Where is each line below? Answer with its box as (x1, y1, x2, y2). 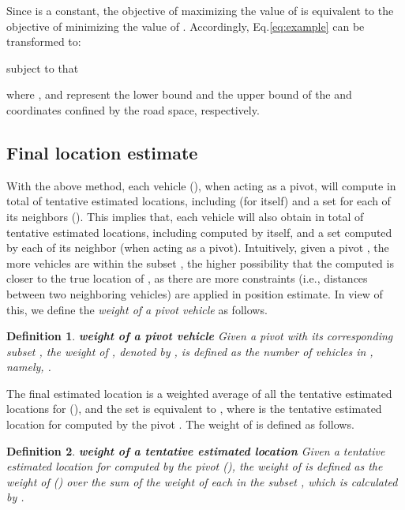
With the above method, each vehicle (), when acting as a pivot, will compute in (6, 177, 396, 193)
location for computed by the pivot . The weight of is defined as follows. (6, 416, 354, 433)
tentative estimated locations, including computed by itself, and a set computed (6, 223, 392, 240)
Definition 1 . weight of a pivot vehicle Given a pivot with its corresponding (6, 328, 393, 344)
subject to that (6, 59, 79, 76)
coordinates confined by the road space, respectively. (6, 101, 260, 118)
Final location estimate (6, 140, 198, 164)
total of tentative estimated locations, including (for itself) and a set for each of (6, 193, 391, 209)
